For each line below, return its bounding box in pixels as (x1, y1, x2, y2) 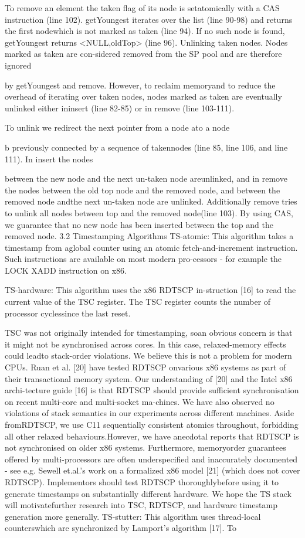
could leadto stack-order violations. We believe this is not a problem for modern (5, 349, 292, 362)
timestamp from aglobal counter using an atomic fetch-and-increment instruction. (5, 241, 298, 253)
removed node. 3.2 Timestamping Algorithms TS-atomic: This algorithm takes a (5, 230, 294, 242)
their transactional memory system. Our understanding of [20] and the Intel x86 (5, 372, 293, 384)
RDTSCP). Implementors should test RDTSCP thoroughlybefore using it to (5, 475, 279, 488)
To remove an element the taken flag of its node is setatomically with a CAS (5, 2, 280, 13)
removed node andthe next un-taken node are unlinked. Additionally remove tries (5, 195, 297, 207)
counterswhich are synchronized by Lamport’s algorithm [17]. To (5, 522, 236, 534)
